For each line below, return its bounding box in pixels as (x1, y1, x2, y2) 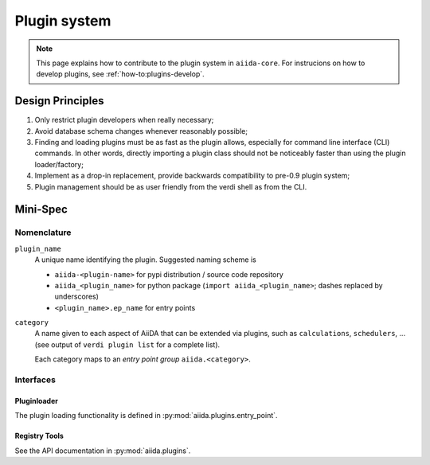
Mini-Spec (14, 203, 68, 217)
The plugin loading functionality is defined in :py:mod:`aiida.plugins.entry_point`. (14, 411, 278, 420)
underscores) (54, 291, 100, 302)
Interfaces (14, 374, 56, 385)
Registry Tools (14, 431, 64, 441)
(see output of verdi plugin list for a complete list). (34, 339, 221, 350)
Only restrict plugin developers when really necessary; (34, 115, 214, 125)
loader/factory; (34, 159, 84, 169)
